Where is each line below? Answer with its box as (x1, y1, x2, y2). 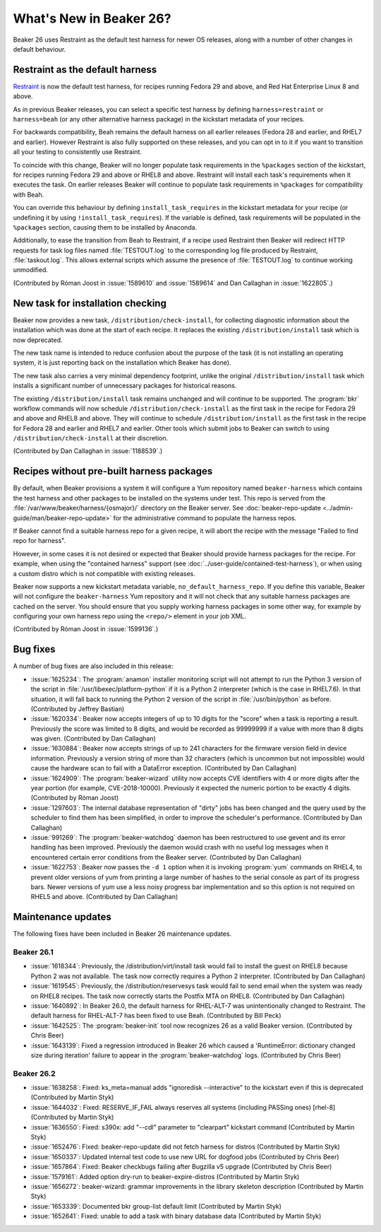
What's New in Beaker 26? (13, 11, 171, 26)
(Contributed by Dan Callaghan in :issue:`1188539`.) (13, 447, 163, 455)
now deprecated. (13, 336, 63, 344)
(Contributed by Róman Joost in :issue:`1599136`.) (13, 625, 159, 633)
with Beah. (13, 190, 44, 199)
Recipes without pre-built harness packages (13, 465, 213, 477)
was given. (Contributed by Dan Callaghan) (30, 734, 157, 743)
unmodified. (13, 266, 49, 274)
